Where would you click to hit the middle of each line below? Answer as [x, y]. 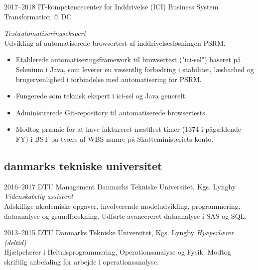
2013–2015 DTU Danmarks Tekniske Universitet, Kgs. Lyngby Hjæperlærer [119, 232]
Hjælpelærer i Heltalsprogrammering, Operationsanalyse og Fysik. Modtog [118, 252]
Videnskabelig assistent [39, 196]
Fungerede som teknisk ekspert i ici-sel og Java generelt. [101, 96]
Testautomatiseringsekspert [45, 33]
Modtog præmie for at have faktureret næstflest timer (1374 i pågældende [129, 129]
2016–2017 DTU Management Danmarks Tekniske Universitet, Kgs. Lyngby [120, 186]
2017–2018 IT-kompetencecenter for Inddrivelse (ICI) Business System [111, 6]
